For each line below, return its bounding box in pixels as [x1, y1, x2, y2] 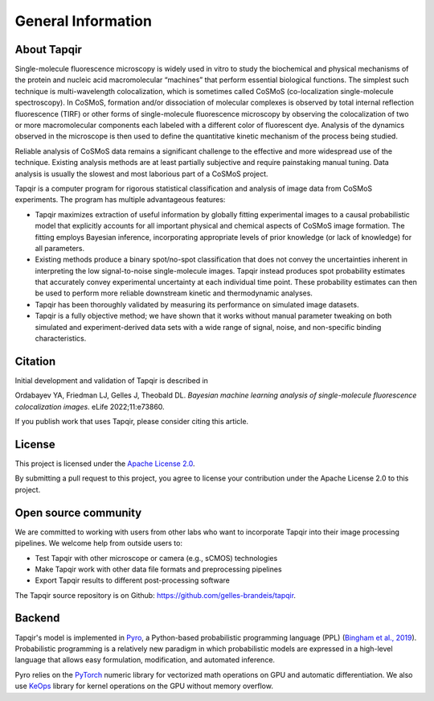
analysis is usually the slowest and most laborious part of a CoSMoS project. [14, 169, 268, 179]
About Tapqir [14, 43, 82, 56]
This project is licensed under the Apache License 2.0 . [14, 459, 196, 468]
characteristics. [35, 334, 87, 344]
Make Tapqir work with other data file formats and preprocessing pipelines [35, 564, 282, 574]
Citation [14, 354, 56, 368]
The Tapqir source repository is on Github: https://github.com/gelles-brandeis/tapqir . [14, 590, 297, 600]
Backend [14, 612, 60, 625]
